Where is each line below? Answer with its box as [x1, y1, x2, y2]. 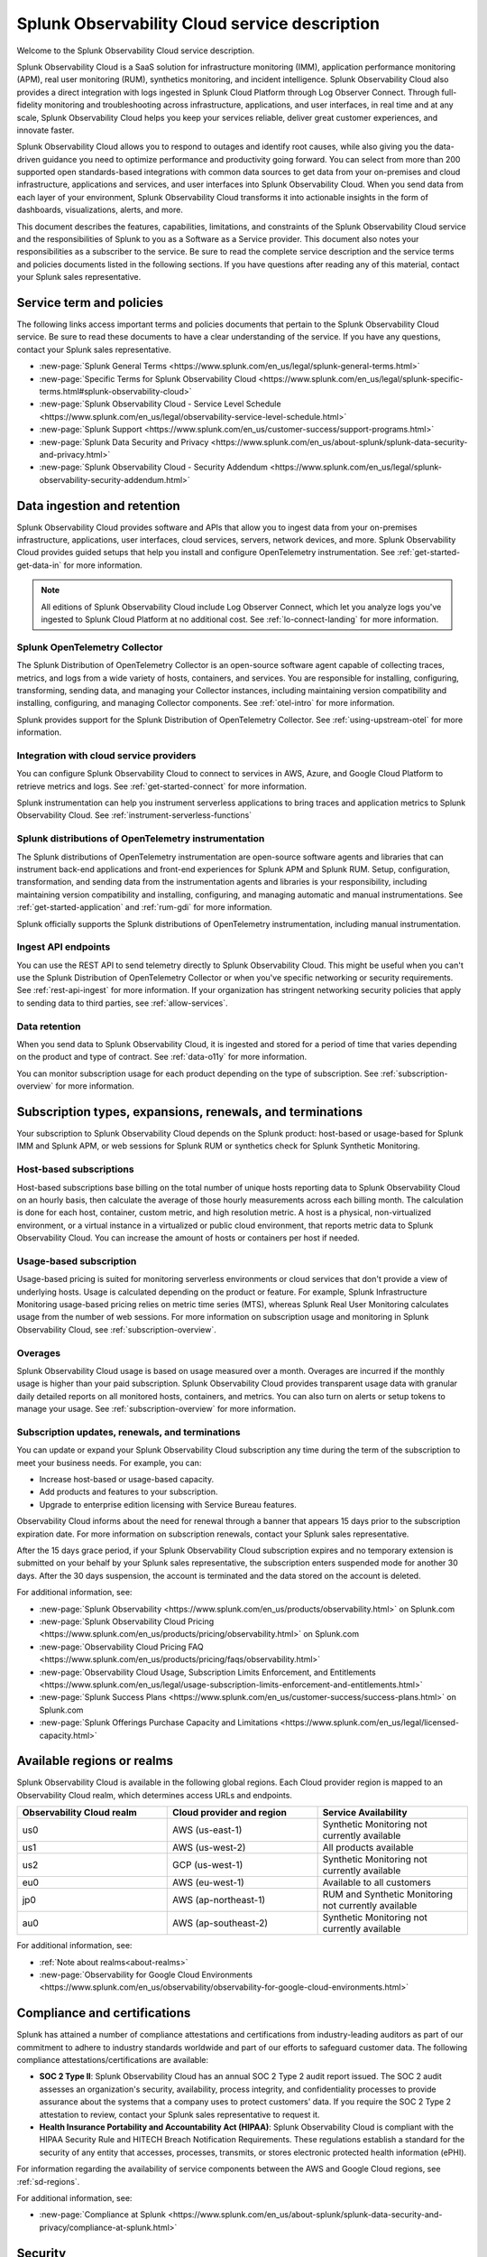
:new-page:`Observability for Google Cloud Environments [39, 1969, 253, 1980]
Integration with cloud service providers [16, 749, 197, 762]
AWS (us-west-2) [172, 1842, 246, 1854]
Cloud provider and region [172, 1807, 288, 1819]
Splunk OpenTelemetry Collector [16, 641, 163, 654]
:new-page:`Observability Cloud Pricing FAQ [39, 1641, 204, 1652]
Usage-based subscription [16, 1255, 137, 1268]
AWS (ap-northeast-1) [172, 1894, 266, 1907]
